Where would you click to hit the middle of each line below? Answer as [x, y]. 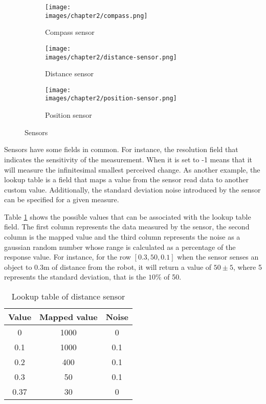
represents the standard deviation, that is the [75, 277]
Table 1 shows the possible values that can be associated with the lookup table [128, 216]
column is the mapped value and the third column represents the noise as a [122, 237]
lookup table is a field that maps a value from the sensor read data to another [127, 179]
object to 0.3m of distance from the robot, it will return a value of [108, 267]
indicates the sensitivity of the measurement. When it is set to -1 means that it [128, 159]
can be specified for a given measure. [62, 199]
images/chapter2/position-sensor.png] [111, 99]
